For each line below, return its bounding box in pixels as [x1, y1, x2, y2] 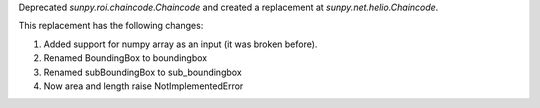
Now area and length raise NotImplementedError [43, 80, 244, 92]
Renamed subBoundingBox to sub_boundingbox [43, 66, 242, 78]
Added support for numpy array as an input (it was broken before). [43, 38, 318, 50]
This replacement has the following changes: [18, 20, 204, 32]
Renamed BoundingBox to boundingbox [43, 52, 208, 64]
